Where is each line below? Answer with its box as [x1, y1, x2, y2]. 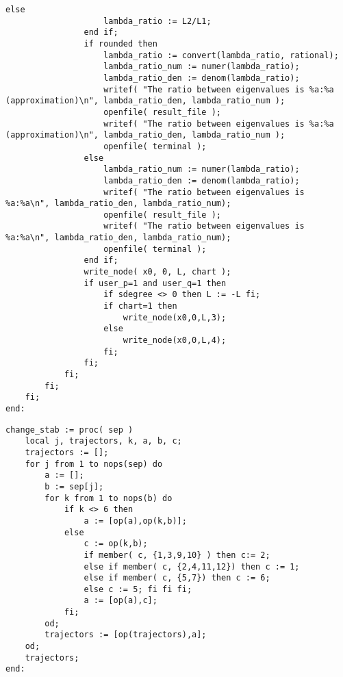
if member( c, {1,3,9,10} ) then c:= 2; [84, 550, 270, 560]
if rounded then [84, 38, 157, 49]
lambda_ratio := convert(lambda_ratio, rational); [103, 50, 339, 60]
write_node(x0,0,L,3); [123, 312, 227, 322]
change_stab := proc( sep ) [5, 424, 134, 435]
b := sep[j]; [45, 481, 104, 491]
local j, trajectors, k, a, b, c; [25, 436, 182, 446]
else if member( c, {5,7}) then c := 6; [84, 573, 270, 583]
